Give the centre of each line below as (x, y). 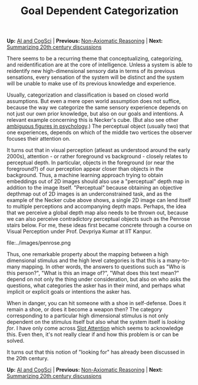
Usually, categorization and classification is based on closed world (88, 95)
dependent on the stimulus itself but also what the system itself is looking (96, 322)
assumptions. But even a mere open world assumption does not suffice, (94, 101)
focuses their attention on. (39, 139)
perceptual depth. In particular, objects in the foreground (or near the (90, 162)
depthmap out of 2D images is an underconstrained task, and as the (89, 194)
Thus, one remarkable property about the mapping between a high (88, 254)
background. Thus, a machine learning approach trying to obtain (85, 175)
